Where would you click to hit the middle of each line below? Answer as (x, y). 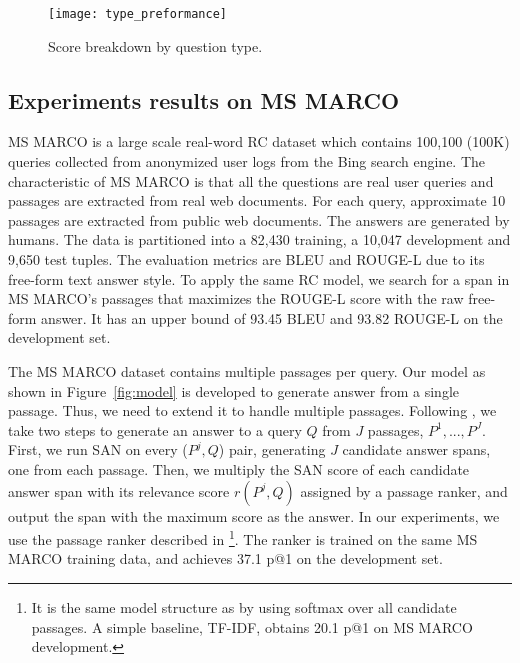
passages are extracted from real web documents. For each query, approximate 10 (257, 200)
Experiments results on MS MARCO (204, 99)
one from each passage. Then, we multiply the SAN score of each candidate (239, 468)
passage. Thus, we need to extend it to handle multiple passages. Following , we (252, 410)
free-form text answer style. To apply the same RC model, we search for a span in (259, 278)
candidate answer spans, (416, 449)
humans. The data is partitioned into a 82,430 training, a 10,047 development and (259, 239)
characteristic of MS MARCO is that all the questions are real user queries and (251, 180)
